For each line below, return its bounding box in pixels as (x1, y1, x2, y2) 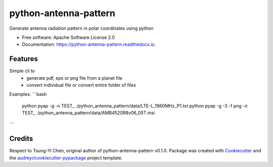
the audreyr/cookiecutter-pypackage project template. (9, 154, 123, 161)
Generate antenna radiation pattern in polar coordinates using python (9, 25, 154, 31)
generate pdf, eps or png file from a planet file (26, 75, 122, 81)
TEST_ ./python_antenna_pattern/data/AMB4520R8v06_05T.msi (22, 110, 155, 116)
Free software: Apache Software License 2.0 (22, 34, 115, 40)
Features (9, 54, 38, 63)
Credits (9, 134, 33, 143)
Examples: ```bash (9, 91, 47, 97)
